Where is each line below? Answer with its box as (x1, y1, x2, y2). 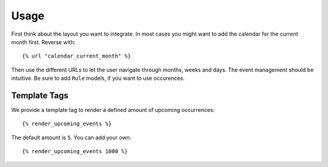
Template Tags (11, 90, 69, 100)
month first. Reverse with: (11, 38, 76, 45)
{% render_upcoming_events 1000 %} (22, 148, 128, 155)
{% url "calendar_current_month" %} (22, 53, 131, 60)
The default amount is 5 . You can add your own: (11, 134, 132, 141)
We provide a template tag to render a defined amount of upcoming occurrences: (11, 106, 215, 114)
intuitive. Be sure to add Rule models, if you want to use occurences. (11, 74, 185, 82)
